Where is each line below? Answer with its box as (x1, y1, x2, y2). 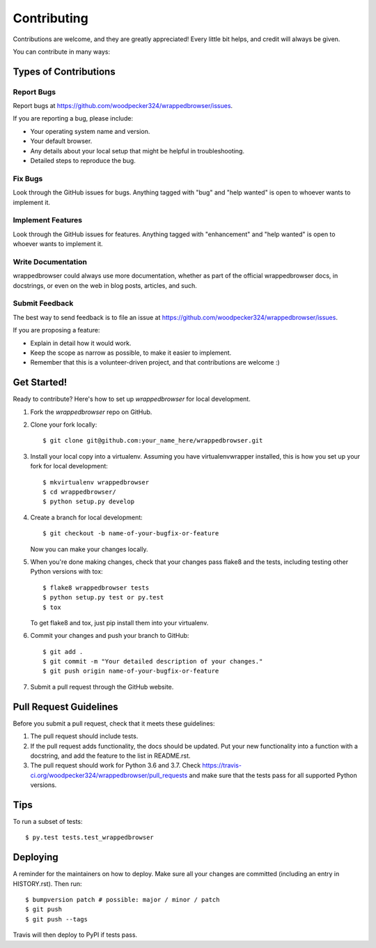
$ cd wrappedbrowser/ (42, 488, 116, 496)
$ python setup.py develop (42, 498, 135, 505)
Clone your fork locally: (30, 420, 97, 429)
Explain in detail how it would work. (30, 339, 132, 347)
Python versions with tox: (30, 567, 104, 576)
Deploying (13, 851, 58, 864)
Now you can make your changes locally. (30, 544, 148, 553)
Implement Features (13, 215, 83, 225)
